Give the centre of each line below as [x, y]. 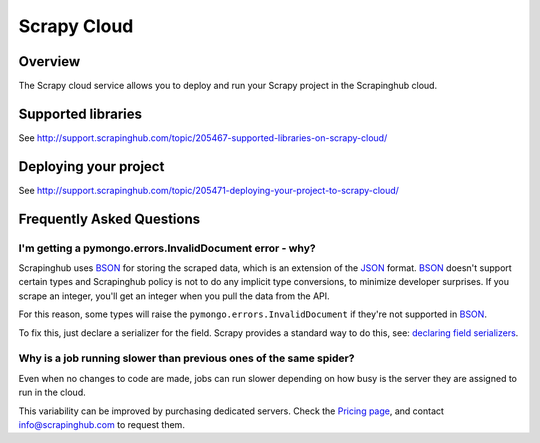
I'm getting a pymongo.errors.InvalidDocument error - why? [167, 248]
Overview [49, 61]
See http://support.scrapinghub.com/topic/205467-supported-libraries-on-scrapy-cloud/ [203, 137]
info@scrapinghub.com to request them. [101, 424]
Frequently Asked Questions [109, 218]
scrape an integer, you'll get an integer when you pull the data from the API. [174, 296]
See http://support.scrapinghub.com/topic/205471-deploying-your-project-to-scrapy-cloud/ [209, 190]
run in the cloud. [52, 392]
